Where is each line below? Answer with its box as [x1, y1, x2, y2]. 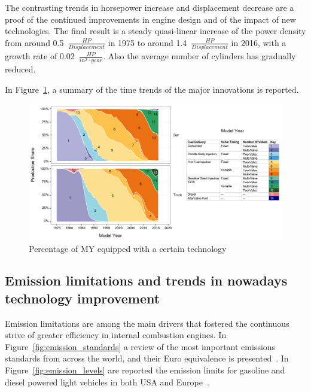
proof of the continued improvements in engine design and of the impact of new [5, 13, 296, 25]
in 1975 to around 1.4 [108, 36, 187, 48]
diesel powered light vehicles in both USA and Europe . [5, 375, 209, 388]
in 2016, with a [231, 36, 286, 48]
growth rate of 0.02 [5, 50, 75, 62]
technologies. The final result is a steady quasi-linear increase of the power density [5, 25, 306, 37]
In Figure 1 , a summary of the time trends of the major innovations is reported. [5, 83, 299, 95]
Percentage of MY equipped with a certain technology [29, 242, 227, 254]
